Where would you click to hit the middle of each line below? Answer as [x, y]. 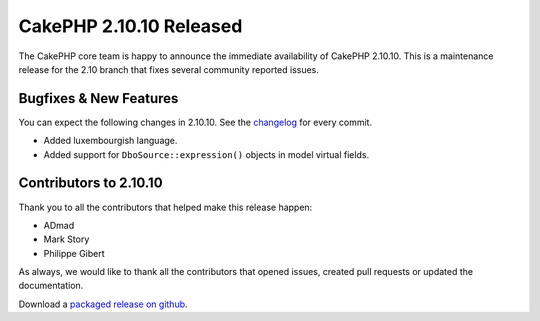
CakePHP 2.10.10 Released [130, 26]
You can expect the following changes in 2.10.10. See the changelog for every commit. [195, 122]
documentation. [51, 286]
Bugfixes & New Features [98, 98]
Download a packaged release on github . [103, 304]
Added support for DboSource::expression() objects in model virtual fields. [206, 154]
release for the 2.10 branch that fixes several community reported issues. [169, 69]
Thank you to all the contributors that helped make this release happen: [165, 207]
